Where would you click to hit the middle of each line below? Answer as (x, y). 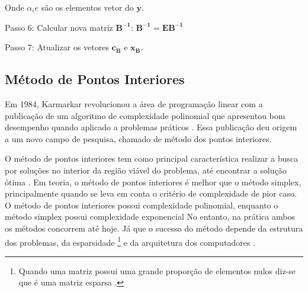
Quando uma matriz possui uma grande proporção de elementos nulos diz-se (157, 270)
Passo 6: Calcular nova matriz (59, 27)
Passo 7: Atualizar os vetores (57, 47)
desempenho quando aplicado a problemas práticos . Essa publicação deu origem (151, 127)
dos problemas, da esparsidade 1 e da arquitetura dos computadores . (130, 241)
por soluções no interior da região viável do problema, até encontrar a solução (146, 170)
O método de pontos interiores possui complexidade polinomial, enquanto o (142, 205)
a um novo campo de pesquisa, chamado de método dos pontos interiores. (138, 138)
